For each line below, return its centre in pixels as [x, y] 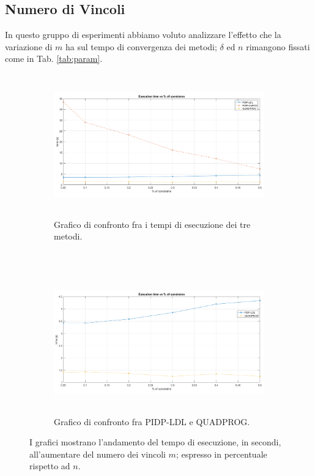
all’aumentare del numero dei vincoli [98, 454]
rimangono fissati [278, 46]
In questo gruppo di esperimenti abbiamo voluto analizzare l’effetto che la [143, 35]
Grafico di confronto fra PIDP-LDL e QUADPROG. [152, 421]
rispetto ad [50, 466]
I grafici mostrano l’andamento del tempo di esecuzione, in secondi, [155, 442]
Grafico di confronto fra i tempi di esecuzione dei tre [152, 224]
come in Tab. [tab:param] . [54, 59]
